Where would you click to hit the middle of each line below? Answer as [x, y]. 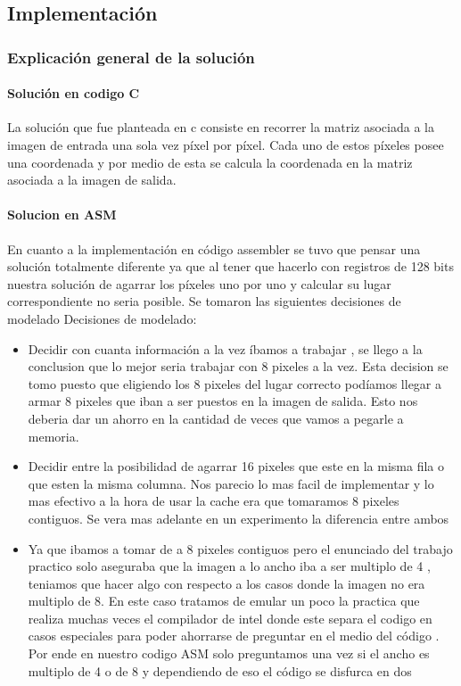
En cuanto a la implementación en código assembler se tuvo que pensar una [214, 248]
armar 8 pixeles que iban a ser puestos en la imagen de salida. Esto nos [223, 401]
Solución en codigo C [74, 93]
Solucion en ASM [62, 215]
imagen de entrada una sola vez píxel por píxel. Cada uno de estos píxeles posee [226, 145]
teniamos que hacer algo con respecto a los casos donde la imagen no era [226, 583]
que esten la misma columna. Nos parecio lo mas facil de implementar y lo [231, 483]
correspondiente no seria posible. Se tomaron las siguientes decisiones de [204, 301]
